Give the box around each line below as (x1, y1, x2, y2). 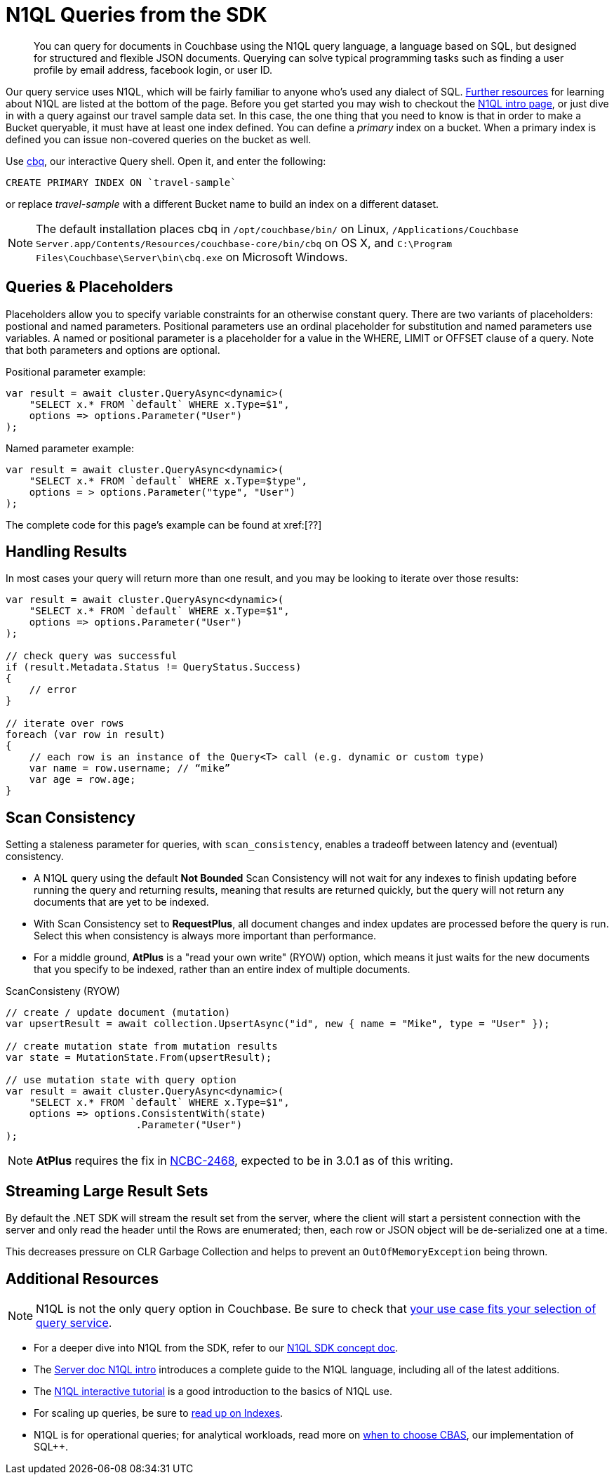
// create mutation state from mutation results (6, 1040, 278, 1052)
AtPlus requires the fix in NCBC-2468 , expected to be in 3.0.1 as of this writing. (36, 1154, 453, 1168)
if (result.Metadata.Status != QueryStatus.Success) (6, 661, 302, 673)
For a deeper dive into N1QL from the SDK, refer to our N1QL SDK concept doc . (34, 1341, 399, 1354)
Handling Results (6, 543, 128, 561)
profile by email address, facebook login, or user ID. (34, 63, 273, 76)
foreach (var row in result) (6, 729, 166, 741)
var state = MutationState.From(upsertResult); (6, 1052, 272, 1064)
